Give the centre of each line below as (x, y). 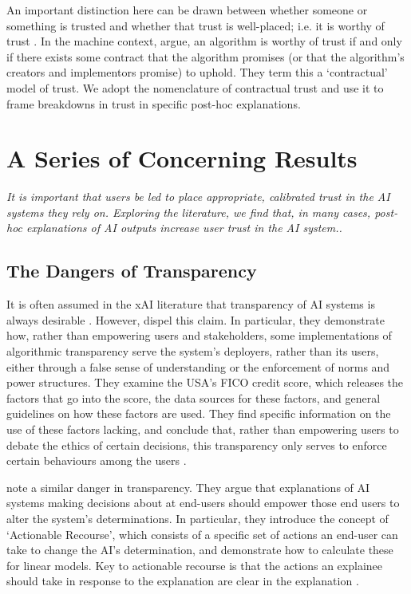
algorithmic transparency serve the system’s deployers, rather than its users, (193, 351)
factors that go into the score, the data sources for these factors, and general (194, 397)
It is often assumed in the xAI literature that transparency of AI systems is (191, 304)
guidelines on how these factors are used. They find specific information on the (199, 413)
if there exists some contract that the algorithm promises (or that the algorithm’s (205, 56)
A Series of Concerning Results (182, 158)
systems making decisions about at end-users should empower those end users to (203, 503)
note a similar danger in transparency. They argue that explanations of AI (188, 487)
